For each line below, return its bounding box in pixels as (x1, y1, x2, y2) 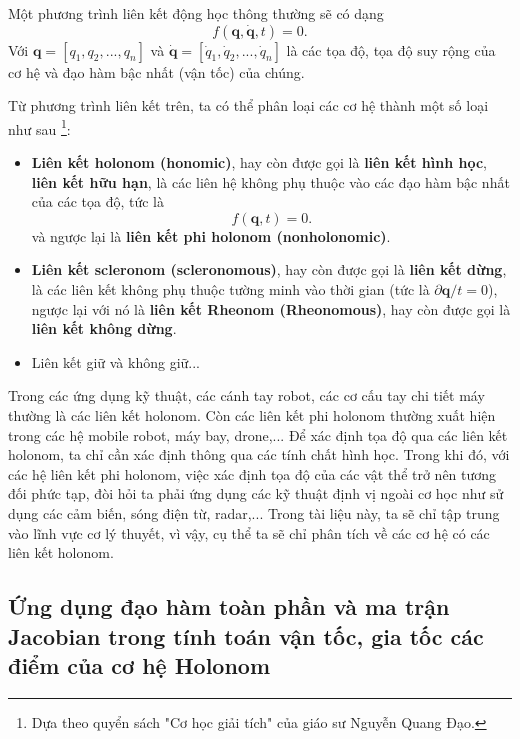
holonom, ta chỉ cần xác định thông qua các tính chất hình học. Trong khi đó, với (8, 444, 510, 465)
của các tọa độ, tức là (31, 191, 164, 212)
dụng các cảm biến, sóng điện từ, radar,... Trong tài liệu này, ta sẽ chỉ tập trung (8, 502, 500, 523)
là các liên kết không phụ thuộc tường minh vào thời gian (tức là (31, 279, 430, 299)
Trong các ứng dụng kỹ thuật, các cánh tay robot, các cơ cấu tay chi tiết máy (8, 385, 485, 406)
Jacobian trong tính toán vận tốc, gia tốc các (8, 620, 484, 651)
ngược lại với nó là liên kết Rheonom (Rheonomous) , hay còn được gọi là (31, 298, 511, 319)
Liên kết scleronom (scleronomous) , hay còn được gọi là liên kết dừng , (31, 259, 507, 280)
